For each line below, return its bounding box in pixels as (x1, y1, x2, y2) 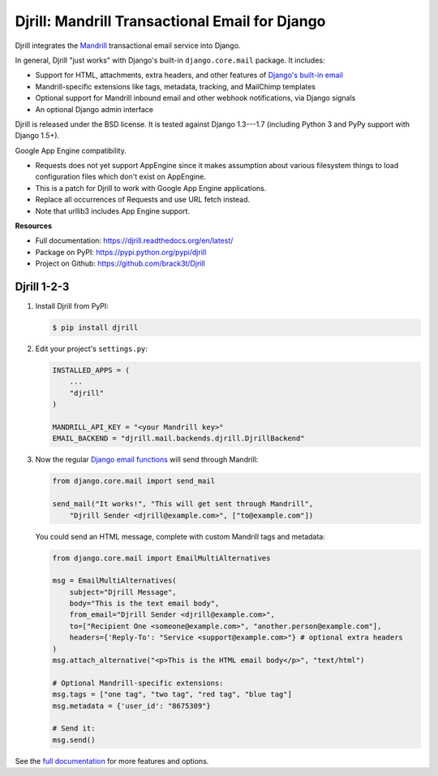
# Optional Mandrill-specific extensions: (52, 678, 224, 687)
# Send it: (52, 724, 96, 733)
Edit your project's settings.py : (35, 344, 148, 353)
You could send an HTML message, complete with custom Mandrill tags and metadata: (35, 531, 326, 541)
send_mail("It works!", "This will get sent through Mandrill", (52, 500, 314, 509)
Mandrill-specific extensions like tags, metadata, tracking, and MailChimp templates (35, 81, 316, 91)
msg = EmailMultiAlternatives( (52, 576, 178, 585)
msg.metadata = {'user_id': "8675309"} (52, 701, 211, 710)
